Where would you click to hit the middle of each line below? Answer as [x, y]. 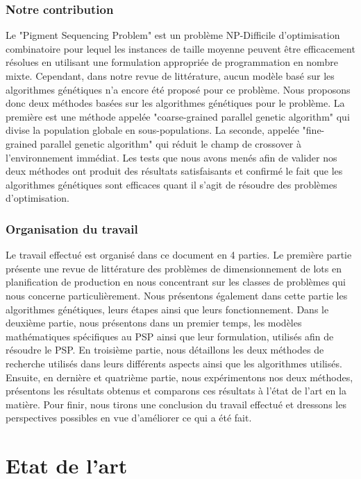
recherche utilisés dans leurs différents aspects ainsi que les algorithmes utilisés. [174, 363]
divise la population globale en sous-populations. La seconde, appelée [152, 130]
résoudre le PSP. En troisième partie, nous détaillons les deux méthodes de [165, 350]
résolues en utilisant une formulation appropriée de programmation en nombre [172, 62]
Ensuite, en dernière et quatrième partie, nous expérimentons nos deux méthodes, [179, 377]
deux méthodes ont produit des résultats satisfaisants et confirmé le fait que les [174, 171]
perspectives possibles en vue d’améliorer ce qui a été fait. [129, 418]
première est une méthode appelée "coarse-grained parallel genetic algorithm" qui [178, 116]
